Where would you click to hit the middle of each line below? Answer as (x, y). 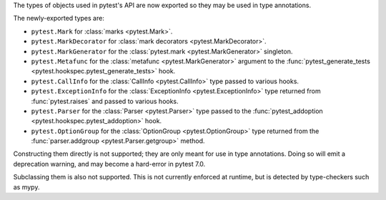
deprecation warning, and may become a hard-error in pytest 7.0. (109, 164)
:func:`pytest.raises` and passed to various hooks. (105, 101)
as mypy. (26, 187)
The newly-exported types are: (59, 19)
